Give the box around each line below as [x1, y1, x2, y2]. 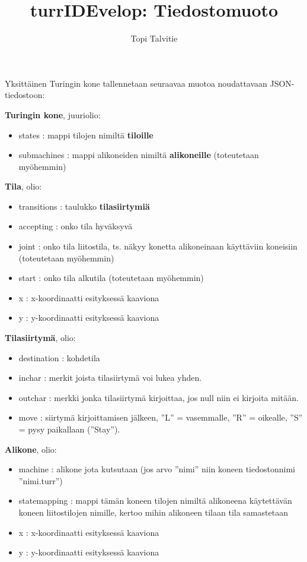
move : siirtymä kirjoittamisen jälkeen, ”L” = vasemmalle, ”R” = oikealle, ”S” [18, 411, 303, 424]
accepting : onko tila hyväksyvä [18, 220, 133, 232]
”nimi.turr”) [18, 474, 63, 487]
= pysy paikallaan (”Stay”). [18, 423, 120, 435]
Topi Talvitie [130, 32, 178, 45]
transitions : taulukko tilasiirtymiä [18, 200, 150, 212]
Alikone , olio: [5, 443, 57, 455]
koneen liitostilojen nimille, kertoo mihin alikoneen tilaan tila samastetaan [18, 506, 288, 518]
